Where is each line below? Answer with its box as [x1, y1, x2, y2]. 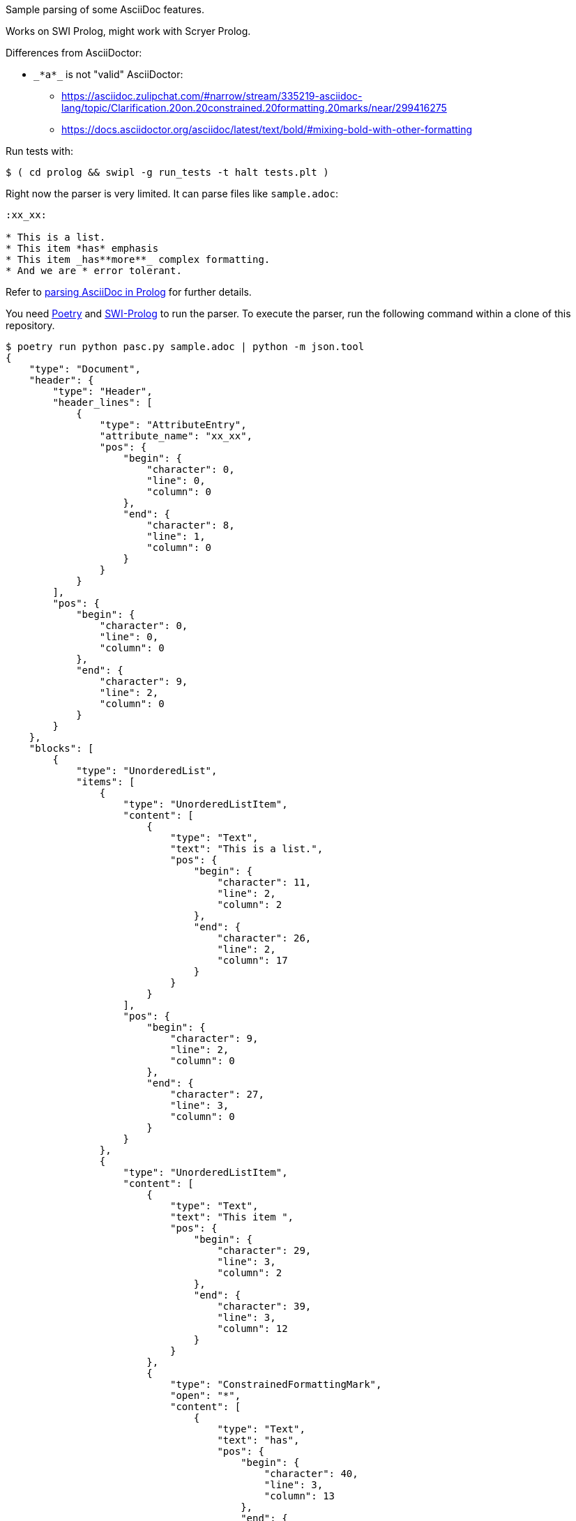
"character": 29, [217, 1245, 312, 1256]
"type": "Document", [29, 363, 141, 374]
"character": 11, [217, 877, 312, 888]
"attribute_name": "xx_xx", [99, 430, 253, 441]
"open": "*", [170, 1390, 241, 1401]
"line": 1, [146, 531, 206, 542]
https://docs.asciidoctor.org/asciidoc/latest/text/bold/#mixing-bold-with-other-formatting [61, 123, 473, 135]
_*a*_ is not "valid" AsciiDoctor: [33, 68, 183, 80]
